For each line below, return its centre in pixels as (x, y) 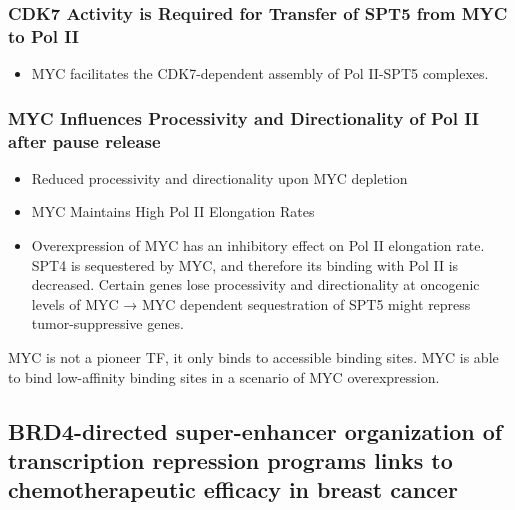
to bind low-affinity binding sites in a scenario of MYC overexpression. (224, 376)
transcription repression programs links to (230, 460)
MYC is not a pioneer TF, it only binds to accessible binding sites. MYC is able (253, 357)
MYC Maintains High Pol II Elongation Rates (173, 211)
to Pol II (43, 35)
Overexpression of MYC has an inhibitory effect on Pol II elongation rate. (258, 245)
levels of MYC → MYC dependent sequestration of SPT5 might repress (251, 303)
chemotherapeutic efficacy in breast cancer (233, 489)
